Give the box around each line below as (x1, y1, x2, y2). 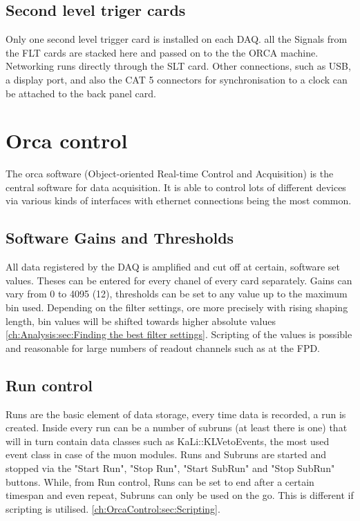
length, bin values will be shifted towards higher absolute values (6, 313, 276, 328)
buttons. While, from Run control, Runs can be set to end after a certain (6, 474, 314, 489)
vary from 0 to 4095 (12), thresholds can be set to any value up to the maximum (6, 286, 348, 301)
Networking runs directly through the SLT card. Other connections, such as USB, (6, 59, 351, 73)
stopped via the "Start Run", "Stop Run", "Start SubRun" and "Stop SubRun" (6, 461, 335, 475)
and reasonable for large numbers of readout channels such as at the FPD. (6, 340, 320, 355)
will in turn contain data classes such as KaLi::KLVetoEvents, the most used (6, 433, 330, 448)
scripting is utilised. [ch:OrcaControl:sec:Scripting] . (6, 501, 220, 515)
